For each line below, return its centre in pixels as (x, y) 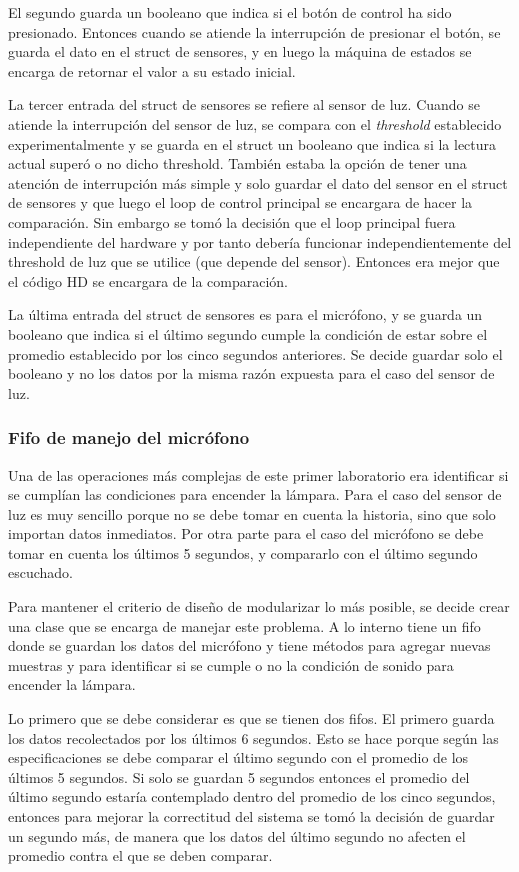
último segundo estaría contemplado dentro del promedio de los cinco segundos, (252, 796)
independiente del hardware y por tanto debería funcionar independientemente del (260, 241)
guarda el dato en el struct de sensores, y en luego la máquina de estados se (240, 51)
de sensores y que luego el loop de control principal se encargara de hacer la (240, 202)
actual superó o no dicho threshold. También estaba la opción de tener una (237, 163)
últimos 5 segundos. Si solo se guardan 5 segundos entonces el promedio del (239, 776)
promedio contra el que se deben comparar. (140, 855)
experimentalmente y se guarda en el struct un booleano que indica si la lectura (252, 143)
